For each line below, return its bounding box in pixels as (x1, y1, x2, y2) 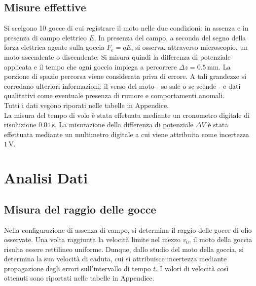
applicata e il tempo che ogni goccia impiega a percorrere (4, 61, 177, 71)
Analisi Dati (4, 168, 88, 188)
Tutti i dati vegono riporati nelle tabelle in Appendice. (4, 100, 169, 110)
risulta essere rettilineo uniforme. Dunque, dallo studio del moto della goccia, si (4, 244, 244, 254)
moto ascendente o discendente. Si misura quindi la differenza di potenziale (4, 51, 231, 62)
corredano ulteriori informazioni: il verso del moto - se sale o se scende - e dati (4, 80, 241, 91)
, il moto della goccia (189, 234, 253, 245)
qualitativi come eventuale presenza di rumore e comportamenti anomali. (4, 90, 225, 101)
